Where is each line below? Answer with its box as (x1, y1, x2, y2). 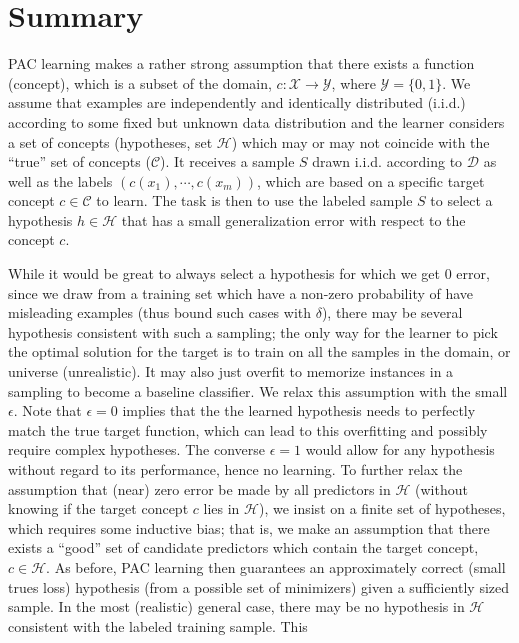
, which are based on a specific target (257, 170, 485, 191)
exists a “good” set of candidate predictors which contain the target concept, (8, 537, 479, 558)
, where (331, 72, 376, 93)
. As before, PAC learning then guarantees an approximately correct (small (46, 556, 506, 577)
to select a (430, 190, 493, 211)
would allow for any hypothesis (305, 439, 495, 460)
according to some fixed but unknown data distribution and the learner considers (8, 111, 505, 132)
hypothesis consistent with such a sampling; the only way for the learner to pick (8, 321, 498, 342)
